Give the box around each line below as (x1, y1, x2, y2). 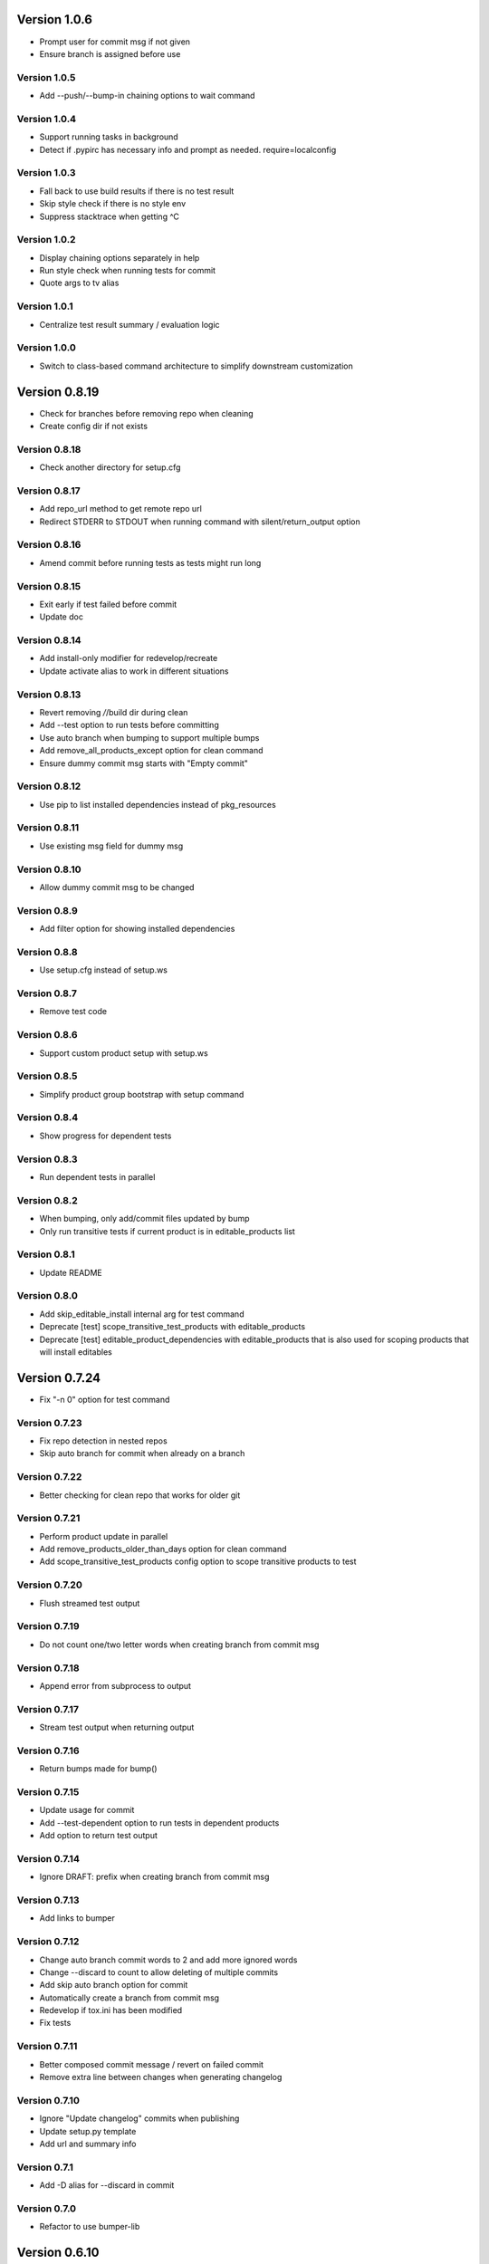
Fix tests (39, 2018, 72, 2029)
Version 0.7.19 (16, 1620, 81, 1633)
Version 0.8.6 (16, 1029, 78, 1041)
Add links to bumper (39, 1913, 115, 1923)
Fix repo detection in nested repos (39, 1435, 168, 1446)
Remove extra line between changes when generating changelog (39, 2072, 283, 2082)
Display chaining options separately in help (39, 252, 200, 263)
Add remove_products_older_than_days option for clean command (39, 1544, 287, 1555)
